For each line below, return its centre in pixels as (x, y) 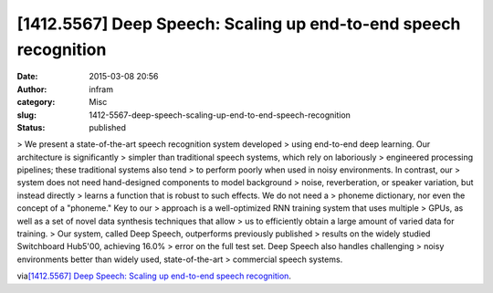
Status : (31, 127)
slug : (26, 115)
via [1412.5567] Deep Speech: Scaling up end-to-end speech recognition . (154, 276)
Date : (27, 77)
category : (36, 102)
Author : (32, 89)
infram (101, 89)
